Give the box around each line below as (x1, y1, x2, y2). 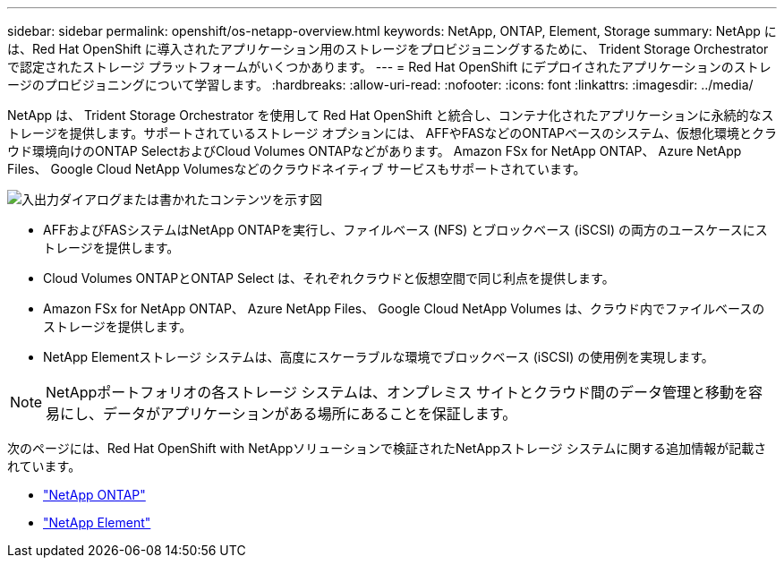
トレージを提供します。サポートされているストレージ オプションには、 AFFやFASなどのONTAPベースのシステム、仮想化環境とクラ (7, 125, 777, 141)
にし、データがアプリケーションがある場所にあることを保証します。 (60, 405, 517, 423)
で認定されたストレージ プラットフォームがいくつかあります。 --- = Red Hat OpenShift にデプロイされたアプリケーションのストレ (7, 59, 771, 74)
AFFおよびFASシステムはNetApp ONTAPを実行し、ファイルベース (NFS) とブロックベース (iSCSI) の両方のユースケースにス (43, 222, 768, 237)
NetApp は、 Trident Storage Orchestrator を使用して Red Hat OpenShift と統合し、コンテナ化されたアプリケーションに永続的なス (7, 107, 774, 123)
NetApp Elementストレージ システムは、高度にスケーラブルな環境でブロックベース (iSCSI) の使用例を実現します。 (43, 349, 714, 364)
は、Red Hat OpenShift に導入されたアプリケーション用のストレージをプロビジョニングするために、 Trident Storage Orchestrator (7, 41, 769, 56)
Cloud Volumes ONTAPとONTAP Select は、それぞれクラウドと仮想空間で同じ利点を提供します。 (43, 270, 615, 286)
